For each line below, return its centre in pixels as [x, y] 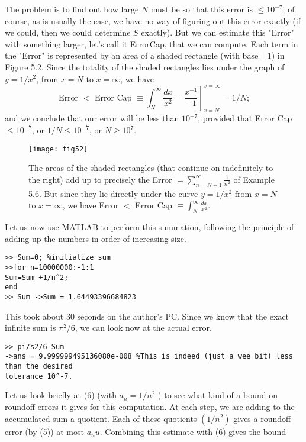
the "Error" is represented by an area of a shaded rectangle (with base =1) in [145, 55]
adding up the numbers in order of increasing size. [96, 238]
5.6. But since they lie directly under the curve [113, 193]
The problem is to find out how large [72, 9]
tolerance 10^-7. [39, 376]
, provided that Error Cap [245, 118]
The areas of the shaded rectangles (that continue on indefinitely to [151, 168]
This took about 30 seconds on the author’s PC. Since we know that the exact [147, 316]
